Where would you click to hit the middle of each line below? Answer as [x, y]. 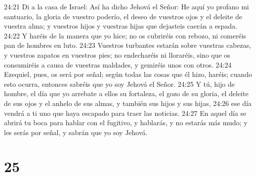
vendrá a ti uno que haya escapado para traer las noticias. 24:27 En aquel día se [125, 113]
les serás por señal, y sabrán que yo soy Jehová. [76, 132]
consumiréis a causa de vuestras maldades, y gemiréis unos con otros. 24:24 [118, 64]
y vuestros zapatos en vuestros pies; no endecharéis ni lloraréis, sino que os [117, 54]
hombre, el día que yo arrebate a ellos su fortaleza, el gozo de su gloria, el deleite [126, 93]
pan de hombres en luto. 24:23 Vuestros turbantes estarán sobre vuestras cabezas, [128, 45]
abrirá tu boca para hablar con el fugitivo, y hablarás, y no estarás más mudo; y [126, 123]
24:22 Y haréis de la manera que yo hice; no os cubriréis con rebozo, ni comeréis [125, 35]
